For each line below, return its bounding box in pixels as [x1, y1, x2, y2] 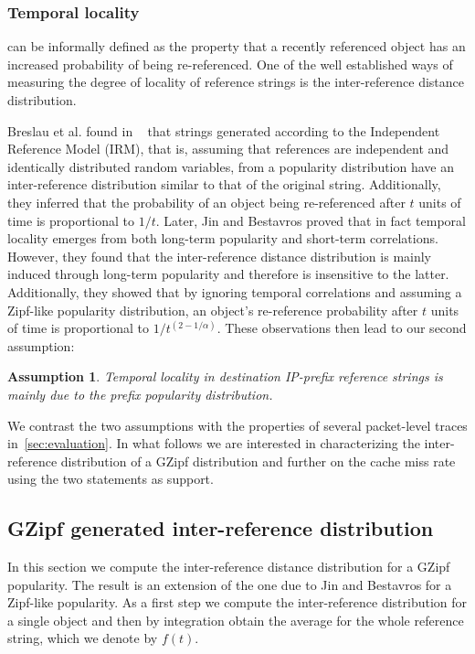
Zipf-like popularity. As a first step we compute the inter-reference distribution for [7, 593, 468, 612]
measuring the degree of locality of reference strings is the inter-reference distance [7, 72, 464, 91]
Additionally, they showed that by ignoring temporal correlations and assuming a [7, 282, 462, 301]
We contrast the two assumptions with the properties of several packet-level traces [7, 415, 468, 434]
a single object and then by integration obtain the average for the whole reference [7, 610, 464, 629]
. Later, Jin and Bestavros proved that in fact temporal [155, 210, 466, 230]
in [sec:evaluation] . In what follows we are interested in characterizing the [7, 434, 420, 453]
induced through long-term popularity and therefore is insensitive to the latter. [7, 264, 449, 284]
